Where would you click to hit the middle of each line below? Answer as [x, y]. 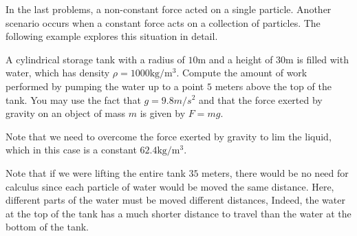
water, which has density [58, 73]
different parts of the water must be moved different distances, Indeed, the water [175, 200]
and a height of [241, 59]
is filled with [323, 59]
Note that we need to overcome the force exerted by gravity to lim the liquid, [169, 136]
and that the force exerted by [260, 99]
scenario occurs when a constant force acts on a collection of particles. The [163, 22]
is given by [163, 113]
